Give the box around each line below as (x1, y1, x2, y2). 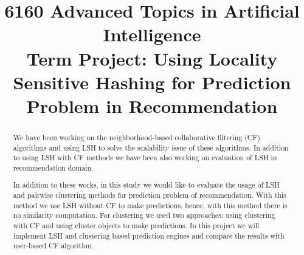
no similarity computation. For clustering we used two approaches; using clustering (13, 210, 275, 220)
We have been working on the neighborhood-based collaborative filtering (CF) (13, 132, 260, 142)
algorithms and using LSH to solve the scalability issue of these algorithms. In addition (13, 142, 289, 152)
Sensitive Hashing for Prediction (13, 69, 291, 94)
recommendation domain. (13, 162, 94, 172)
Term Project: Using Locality (26, 46, 278, 70)
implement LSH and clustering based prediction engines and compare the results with (13, 230, 285, 240)
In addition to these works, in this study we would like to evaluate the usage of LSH (13, 180, 280, 190)
